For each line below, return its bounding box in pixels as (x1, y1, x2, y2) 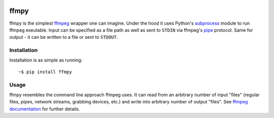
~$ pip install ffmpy (18, 69, 72, 75)
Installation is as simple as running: (9, 57, 83, 63)
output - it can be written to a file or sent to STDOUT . (9, 34, 118, 40)
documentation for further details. (9, 106, 81, 112)
